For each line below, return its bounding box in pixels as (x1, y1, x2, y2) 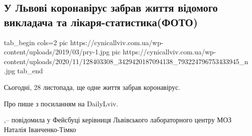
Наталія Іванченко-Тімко (4, 124, 76, 134)
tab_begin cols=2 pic (4, 37, 68, 47)
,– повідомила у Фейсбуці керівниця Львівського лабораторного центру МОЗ (4, 115, 232, 125)
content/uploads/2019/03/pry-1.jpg (4, 47, 110, 57)
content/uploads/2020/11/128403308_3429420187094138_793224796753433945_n (4, 56, 249, 66)
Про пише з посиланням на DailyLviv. (4, 98, 118, 108)
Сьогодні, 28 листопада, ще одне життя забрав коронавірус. (4, 82, 180, 92)
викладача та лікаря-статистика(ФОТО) (4, 14, 198, 29)
